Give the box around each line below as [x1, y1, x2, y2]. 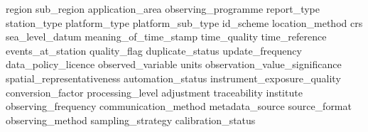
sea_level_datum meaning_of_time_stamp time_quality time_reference [6, 29, 327, 44]
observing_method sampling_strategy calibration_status [6, 112, 256, 127]
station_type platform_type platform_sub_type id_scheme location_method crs [6, 15, 363, 30]
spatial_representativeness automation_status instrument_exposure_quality [6, 70, 341, 85]
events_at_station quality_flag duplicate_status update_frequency [6, 43, 302, 57]
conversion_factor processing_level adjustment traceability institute [6, 84, 303, 99]
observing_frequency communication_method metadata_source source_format [6, 99, 352, 114]
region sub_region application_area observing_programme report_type [6, 1, 320, 16]
